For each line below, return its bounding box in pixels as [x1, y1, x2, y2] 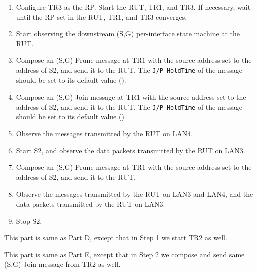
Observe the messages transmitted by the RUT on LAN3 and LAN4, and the [16, 189, 253, 199]
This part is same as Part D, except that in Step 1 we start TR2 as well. [4, 232, 227, 243]
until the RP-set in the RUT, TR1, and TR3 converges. [16, 11, 187, 22]
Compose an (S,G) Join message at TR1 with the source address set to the [16, 92, 246, 102]
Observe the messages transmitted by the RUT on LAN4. [16, 128, 193, 139]
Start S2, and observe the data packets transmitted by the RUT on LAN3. [16, 145, 245, 155]
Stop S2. [16, 215, 42, 226]
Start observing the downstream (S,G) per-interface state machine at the [16, 28, 240, 39]
